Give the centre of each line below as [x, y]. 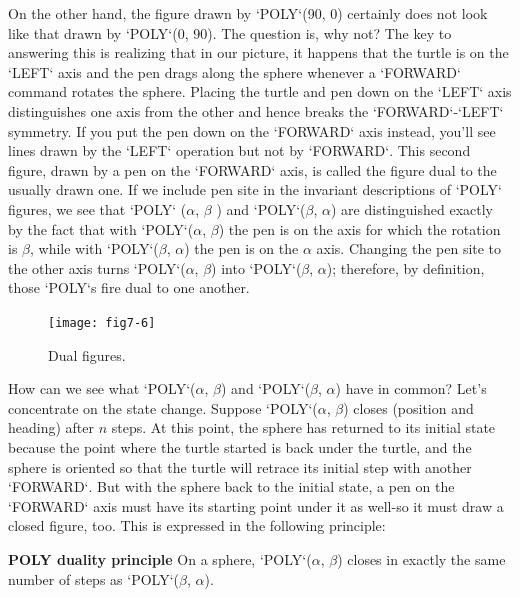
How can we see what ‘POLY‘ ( [102, 388]
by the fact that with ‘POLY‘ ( [101, 228]
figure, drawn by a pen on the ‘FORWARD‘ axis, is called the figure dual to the [252, 169]
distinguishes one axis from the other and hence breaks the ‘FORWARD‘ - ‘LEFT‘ [256, 110]
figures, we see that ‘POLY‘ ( [97, 208]
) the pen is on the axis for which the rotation [359, 228]
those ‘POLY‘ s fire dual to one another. [129, 287]
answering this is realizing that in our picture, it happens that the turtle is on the [258, 52]
